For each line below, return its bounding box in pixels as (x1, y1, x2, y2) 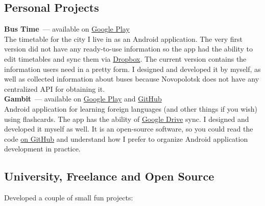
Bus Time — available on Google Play (4, 23, 130, 34)
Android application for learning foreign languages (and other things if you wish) (4, 103, 257, 114)
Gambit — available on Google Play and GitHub (4, 93, 162, 104)
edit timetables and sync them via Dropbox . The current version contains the (4, 53, 247, 64)
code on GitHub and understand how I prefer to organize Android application (4, 133, 248, 144)
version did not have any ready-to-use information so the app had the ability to (4, 43, 253, 54)
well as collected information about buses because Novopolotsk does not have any (4, 73, 259, 84)
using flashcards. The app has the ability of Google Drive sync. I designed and (4, 113, 249, 124)
